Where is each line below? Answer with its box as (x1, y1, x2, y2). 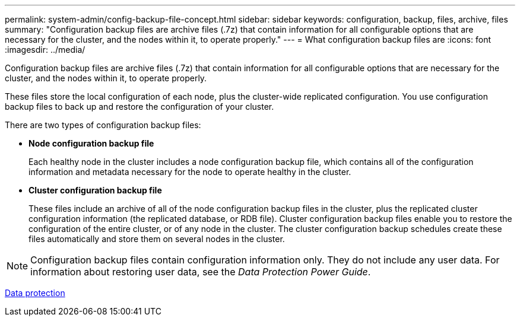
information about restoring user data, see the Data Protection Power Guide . (30, 266, 371, 278)
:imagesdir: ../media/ (5, 45, 85, 55)
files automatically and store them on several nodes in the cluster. (28, 234, 285, 244)
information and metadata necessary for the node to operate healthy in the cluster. (28, 167, 351, 177)
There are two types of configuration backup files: (5, 120, 201, 130)
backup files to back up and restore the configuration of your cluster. (5, 101, 274, 112)
